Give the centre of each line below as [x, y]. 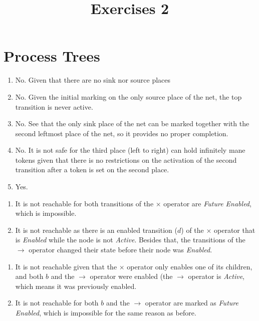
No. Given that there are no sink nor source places [93, 80]
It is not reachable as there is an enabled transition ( [96, 230]
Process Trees [52, 56]
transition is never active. [54, 106]
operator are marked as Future [192, 303]
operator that [235, 230]
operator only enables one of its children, [190, 266]
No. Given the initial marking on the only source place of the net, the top [128, 96]
